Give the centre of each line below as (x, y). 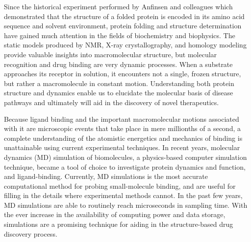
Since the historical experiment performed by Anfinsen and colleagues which (118, 6)
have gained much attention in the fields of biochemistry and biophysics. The (120, 35)
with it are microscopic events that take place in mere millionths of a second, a (122, 128)
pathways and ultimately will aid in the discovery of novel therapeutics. (112, 102)
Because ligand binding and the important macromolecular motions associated (122, 119)
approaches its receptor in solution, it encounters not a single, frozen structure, (123, 74)
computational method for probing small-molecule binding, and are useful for (120, 186)
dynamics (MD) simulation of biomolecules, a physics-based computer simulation (125, 157)
